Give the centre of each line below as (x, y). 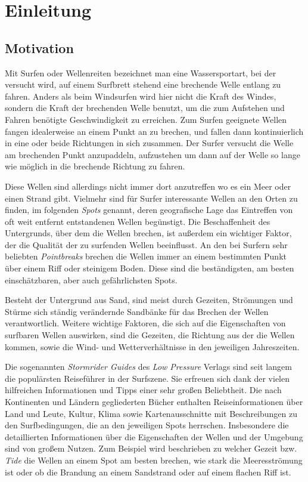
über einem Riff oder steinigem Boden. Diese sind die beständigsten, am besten (150, 268)
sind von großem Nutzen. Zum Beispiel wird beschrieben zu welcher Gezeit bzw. (151, 448)
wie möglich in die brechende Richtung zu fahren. (95, 166)
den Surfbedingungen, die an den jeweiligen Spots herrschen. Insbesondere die (147, 425)
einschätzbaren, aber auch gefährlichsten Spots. (91, 279)
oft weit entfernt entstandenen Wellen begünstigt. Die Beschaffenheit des (138, 221)
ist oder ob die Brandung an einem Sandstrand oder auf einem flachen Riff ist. (148, 472)
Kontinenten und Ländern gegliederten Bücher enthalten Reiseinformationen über (154, 402)
